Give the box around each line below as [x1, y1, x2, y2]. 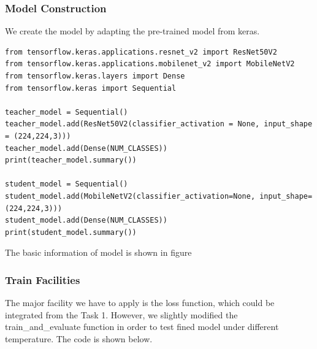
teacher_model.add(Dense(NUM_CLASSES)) [5, 144, 167, 153]
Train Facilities [5, 272, 80, 287]
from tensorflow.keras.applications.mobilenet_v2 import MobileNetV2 [5, 59, 295, 69]
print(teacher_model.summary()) [5, 156, 137, 165]
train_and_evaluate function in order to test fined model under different [5, 320, 279, 333]
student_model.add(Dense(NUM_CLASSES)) [5, 216, 167, 225]
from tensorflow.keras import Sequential [5, 83, 177, 93]
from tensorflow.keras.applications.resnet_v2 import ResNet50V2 [5, 47, 277, 56]
